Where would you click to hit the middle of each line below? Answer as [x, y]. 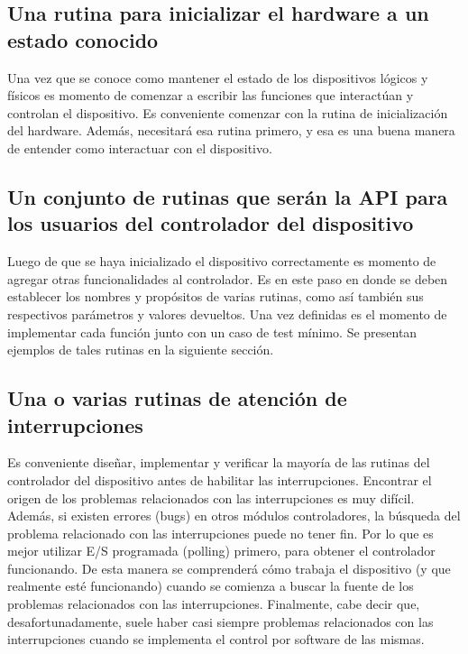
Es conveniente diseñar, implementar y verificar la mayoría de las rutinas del [219, 462]
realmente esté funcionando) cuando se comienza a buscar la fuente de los [211, 586]
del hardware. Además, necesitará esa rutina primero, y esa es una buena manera [231, 130]
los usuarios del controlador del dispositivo [211, 223]
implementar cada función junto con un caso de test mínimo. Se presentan [212, 332]
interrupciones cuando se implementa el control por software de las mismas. [216, 639]
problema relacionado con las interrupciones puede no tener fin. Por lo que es [220, 533]
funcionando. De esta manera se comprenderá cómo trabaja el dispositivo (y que [229, 568]
